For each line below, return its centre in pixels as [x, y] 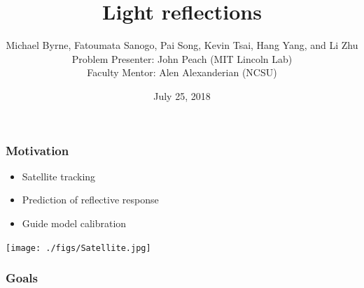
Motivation [37, 150]
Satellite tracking [59, 176]
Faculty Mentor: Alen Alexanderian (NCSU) [182, 72]
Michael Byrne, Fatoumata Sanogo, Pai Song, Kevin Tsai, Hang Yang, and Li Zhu [182, 45]
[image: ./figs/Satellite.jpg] [78, 248]
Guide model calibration [74, 223]
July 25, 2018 [182, 95]
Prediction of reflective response [90, 200]
